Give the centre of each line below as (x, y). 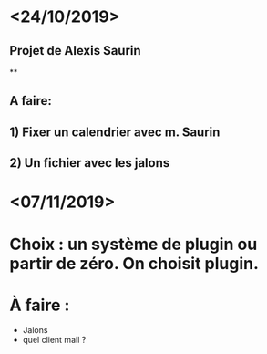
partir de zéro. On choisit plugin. (134, 263)
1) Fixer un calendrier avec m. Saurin (115, 132)
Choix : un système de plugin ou (133, 244)
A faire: (31, 101)
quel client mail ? (54, 340)
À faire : (40, 305)
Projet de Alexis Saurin (75, 51)
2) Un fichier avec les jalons (90, 163)
